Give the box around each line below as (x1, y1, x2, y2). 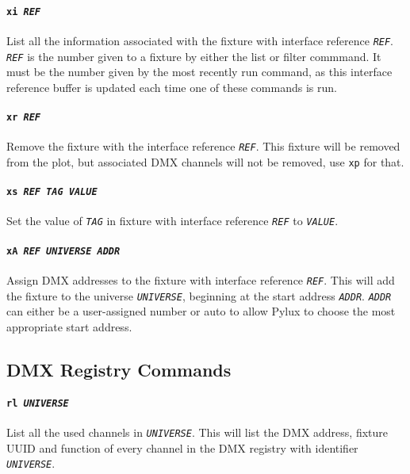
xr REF (6, 111, 40, 123)
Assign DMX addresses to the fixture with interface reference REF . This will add (6, 271, 395, 288)
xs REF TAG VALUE (6, 186, 98, 198)
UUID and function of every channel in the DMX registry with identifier (6, 439, 358, 456)
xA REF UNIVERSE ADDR (6, 245, 121, 257)
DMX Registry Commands (6, 357, 232, 381)
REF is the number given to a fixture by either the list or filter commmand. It (6, 48, 381, 64)
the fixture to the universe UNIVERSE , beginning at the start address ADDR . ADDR (6, 287, 392, 304)
